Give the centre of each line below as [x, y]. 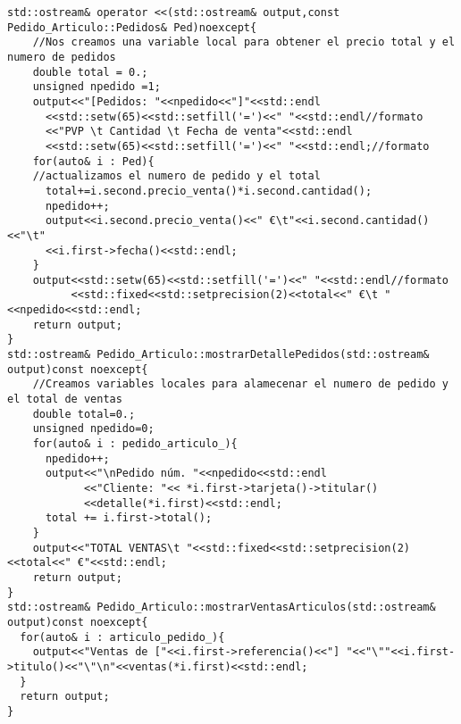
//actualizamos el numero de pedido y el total [176, 176]
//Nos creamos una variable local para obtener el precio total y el [244, 42]
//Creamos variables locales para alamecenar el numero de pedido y [240, 384]
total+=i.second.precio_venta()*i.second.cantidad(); [209, 191]
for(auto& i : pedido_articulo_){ [135, 444]
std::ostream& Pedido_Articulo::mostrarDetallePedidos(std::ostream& [218, 355]
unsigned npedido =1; [96, 87]
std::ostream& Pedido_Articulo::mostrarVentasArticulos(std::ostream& [222, 607]
